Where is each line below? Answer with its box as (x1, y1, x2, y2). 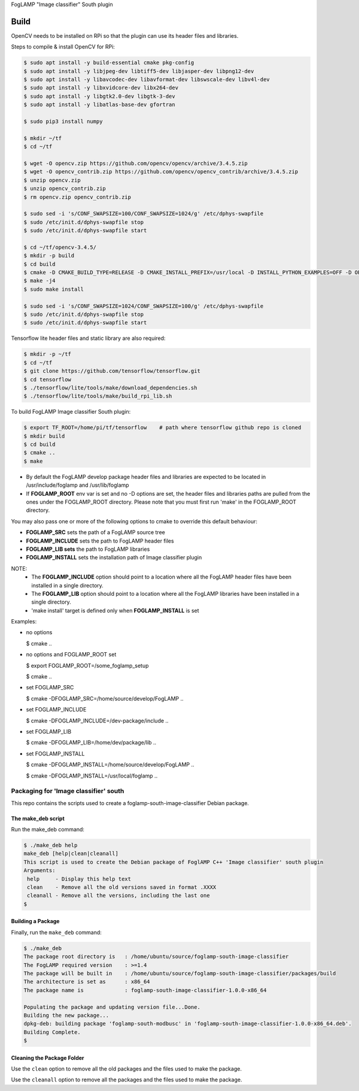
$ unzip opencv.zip (23, 177, 81, 183)
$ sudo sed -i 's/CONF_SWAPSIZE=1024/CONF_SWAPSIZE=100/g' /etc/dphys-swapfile (23, 303, 264, 309)
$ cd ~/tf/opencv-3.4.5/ (23, 243, 97, 251)
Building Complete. (23, 1029, 81, 1035)
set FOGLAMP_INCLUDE (26, 706, 87, 713)
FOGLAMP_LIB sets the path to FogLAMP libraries (26, 545, 150, 553)
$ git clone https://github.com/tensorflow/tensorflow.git (23, 367, 200, 375)
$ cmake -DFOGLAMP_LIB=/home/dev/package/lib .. (26, 739, 157, 746)
